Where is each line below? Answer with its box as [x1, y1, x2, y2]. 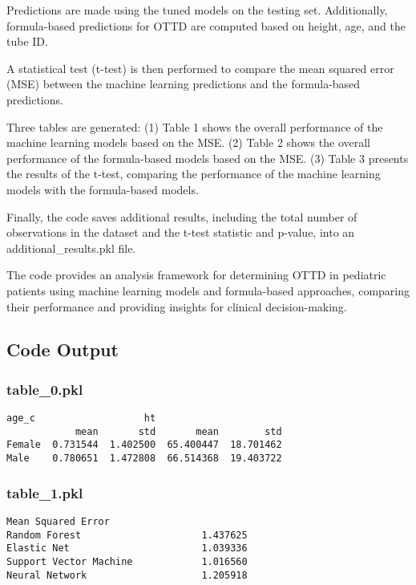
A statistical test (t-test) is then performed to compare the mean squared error [6, 59, 394, 76]
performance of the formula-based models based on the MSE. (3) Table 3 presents [6, 149, 409, 166]
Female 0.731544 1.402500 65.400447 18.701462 [6, 439, 282, 451]
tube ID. [6, 33, 48, 50]
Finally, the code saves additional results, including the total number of [6, 208, 357, 225]
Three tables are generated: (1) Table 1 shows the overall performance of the [6, 118, 383, 135]
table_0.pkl [6, 379, 83, 399]
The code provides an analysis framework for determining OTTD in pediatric [6, 266, 386, 283]
